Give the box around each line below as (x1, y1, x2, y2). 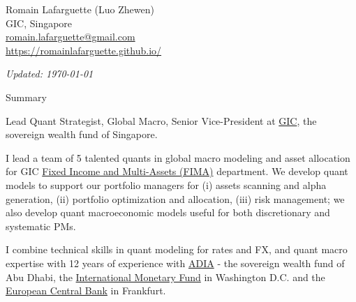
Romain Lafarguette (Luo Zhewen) (6, 2, 154, 16)
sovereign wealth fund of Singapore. (6, 127, 158, 142)
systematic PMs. (6, 218, 76, 233)
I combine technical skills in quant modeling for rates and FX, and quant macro (6, 242, 348, 257)
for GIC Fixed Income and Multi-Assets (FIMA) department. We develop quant (6, 164, 348, 179)
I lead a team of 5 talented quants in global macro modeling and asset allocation (6, 150, 350, 165)
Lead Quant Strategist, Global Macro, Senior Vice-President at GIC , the (6, 113, 317, 128)
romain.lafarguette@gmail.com (6, 29, 135, 44)
